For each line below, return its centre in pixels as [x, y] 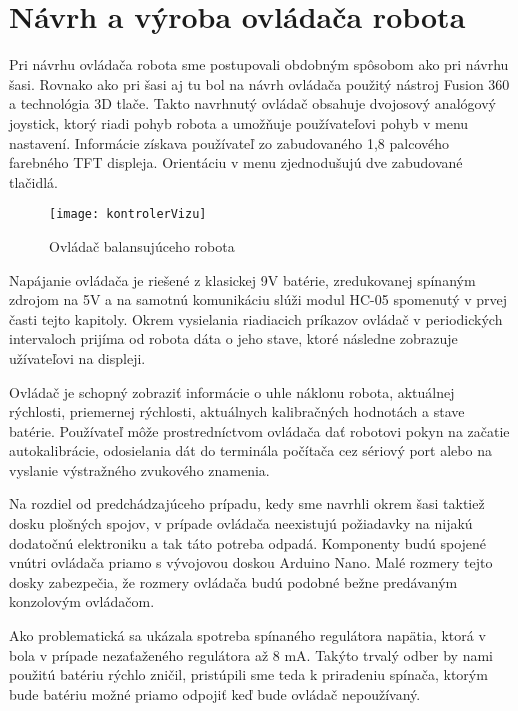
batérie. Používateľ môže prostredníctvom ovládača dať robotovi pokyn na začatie [259, 430]
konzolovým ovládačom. [82, 601]
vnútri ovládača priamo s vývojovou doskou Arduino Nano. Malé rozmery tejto [251, 562]
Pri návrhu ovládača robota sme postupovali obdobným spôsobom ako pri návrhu [259, 64]
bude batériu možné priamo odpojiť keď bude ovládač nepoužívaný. [215, 693]
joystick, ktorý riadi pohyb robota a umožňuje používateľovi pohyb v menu [239, 122]
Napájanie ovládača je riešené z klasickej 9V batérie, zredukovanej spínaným [242, 279]
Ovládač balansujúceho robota [142, 245]
